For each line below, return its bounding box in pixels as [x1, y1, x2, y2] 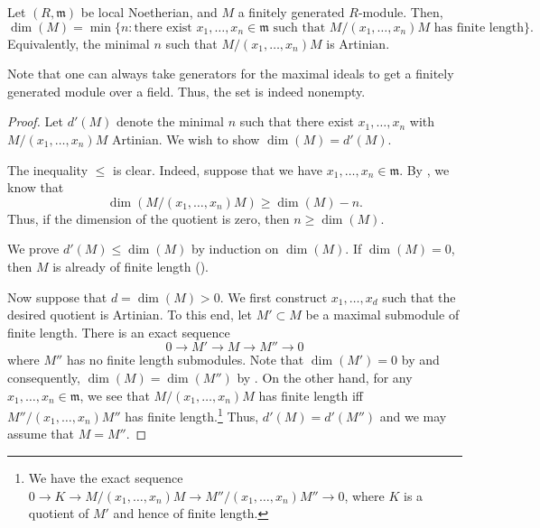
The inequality [7, 160, 88, 179]
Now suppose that [7, 287, 107, 306]
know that [7, 178, 64, 197]
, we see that [79, 385, 150, 404]
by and [401, 350, 440, 369]
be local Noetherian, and [80, 3, 218, 21]
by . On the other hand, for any [237, 367, 413, 386]
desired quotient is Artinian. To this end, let [7, 305, 252, 324]
